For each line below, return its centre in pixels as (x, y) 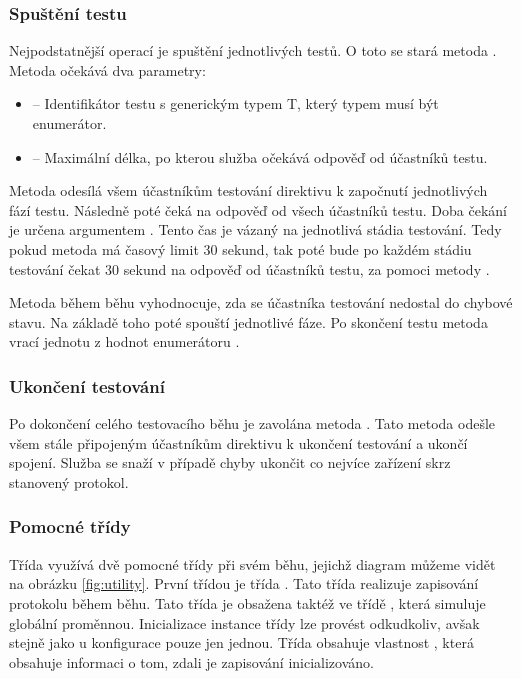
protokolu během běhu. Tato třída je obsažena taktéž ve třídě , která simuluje (247, 602)
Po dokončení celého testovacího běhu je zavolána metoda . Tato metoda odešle (252, 423)
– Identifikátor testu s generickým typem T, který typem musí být (235, 103)
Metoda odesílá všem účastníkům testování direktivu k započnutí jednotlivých (248, 190)
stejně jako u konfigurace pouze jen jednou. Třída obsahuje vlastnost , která (241, 642)
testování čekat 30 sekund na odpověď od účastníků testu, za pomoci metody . (249, 268)
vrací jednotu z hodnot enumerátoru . (124, 341)
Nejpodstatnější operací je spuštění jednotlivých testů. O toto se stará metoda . (253, 50)
